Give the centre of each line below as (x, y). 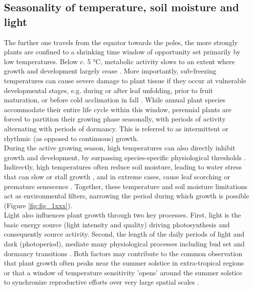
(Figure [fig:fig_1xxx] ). (38, 205)
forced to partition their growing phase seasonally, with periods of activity (115, 119)
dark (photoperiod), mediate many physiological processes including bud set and (124, 244)
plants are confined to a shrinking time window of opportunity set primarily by (122, 52)
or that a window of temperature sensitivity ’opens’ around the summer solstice (123, 272)
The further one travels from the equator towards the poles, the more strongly (121, 42)
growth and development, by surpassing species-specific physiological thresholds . (125, 157)
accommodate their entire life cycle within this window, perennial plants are (118, 109)
